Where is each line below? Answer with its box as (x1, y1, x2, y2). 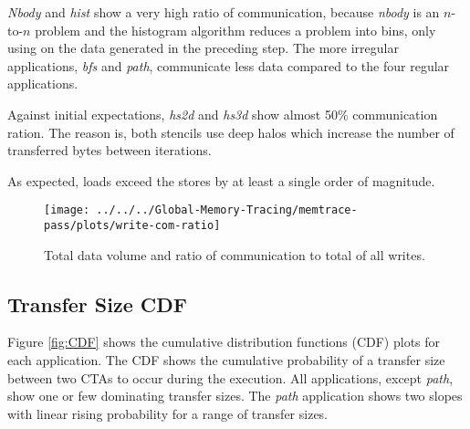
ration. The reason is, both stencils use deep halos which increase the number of (7, 122, 454, 141)
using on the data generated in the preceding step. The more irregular (7, 38, 399, 58)
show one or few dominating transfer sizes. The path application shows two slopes (7, 386, 463, 405)
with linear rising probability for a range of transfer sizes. (7, 403, 329, 423)
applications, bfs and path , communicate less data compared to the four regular (7, 56, 450, 75)
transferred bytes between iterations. (7, 141, 212, 160)
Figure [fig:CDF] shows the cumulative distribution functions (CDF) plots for (7, 332, 441, 351)
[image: (44, 204, 90, 217)
